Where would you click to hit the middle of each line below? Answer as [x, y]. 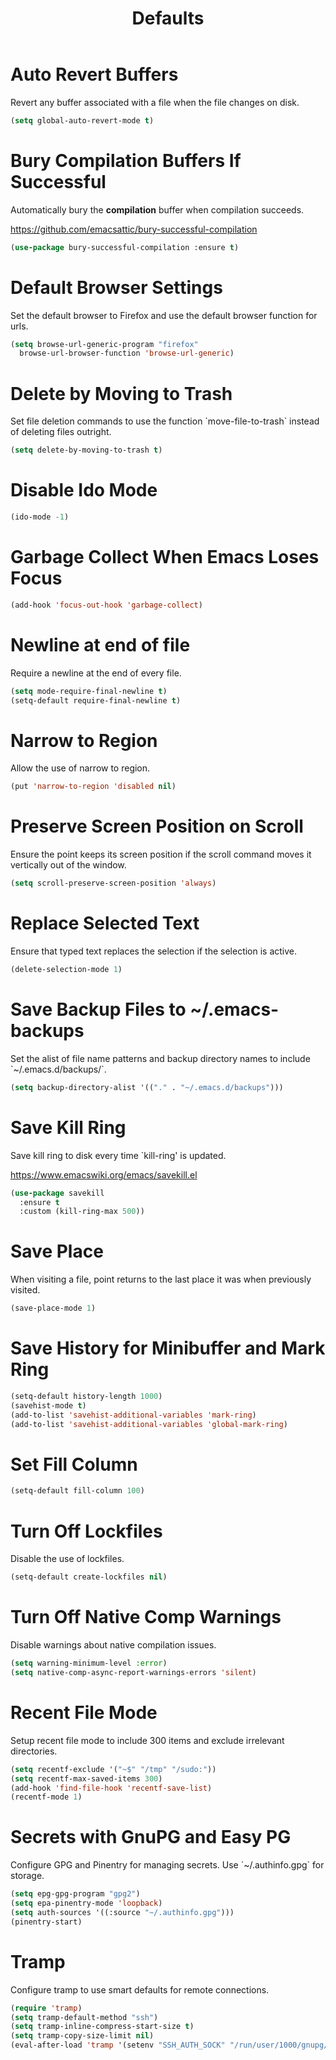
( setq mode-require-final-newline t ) [89, 691]
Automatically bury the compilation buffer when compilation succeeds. [157, 209]
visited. [25, 1290]
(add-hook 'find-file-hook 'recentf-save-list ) [111, 1788]
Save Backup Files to [98, 1009]
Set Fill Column [74, 1464]
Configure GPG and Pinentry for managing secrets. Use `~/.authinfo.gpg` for [167, 1865]
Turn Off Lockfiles [86, 1531]
